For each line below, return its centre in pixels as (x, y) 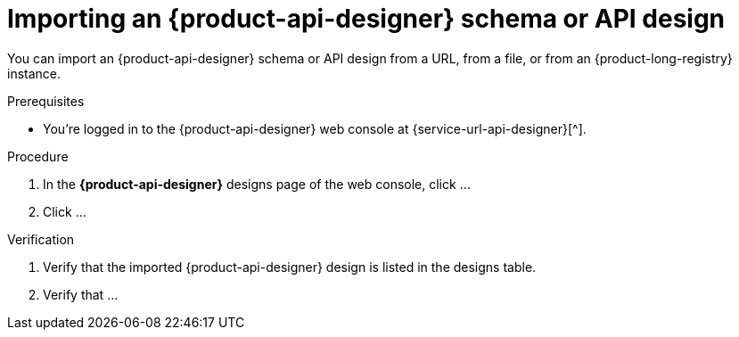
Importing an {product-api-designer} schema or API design (366, 19)
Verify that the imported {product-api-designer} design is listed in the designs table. (290, 267)
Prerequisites (46, 101)
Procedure (38, 156)
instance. (34, 73)
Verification (41, 239)
